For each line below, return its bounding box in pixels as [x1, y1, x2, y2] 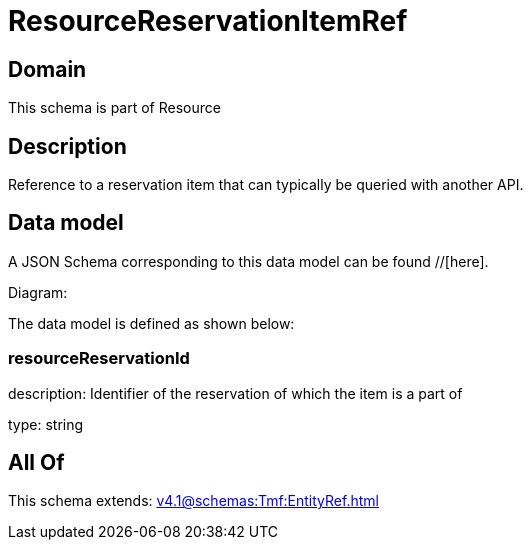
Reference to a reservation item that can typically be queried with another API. [8, 176, 524, 194]
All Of [8, 450, 65, 476]
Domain [8, 56, 87, 82]
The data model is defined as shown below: [8, 314, 295, 332]
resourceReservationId [8, 348, 190, 369]
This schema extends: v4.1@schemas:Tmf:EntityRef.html [8, 492, 379, 510]
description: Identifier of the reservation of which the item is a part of [8, 384, 463, 402]
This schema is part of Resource [8, 99, 221, 117]
